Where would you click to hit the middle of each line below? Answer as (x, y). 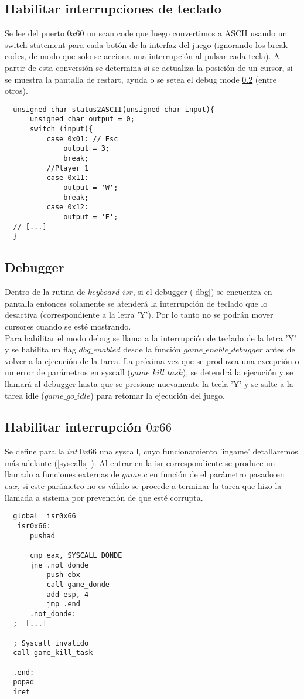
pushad (42, 536)
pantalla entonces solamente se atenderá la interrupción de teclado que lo (136, 303)
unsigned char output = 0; (82, 119)
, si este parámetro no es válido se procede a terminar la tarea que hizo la (149, 486)
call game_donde (78, 584)
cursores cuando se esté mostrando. (68, 326)
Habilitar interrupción (73, 427)
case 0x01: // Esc (82, 139)
